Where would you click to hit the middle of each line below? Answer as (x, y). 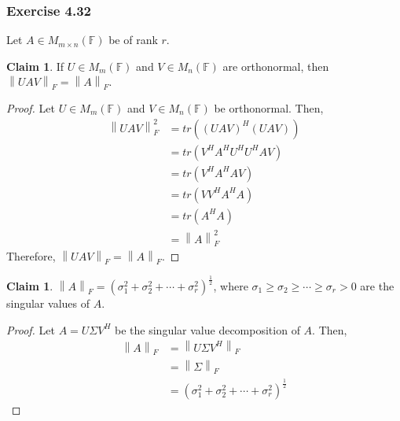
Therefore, (31, 256)
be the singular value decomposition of (207, 329)
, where (231, 286)
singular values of (48, 303)
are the (377, 286)
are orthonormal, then (276, 66)
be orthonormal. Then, (269, 108)
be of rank (133, 40)
